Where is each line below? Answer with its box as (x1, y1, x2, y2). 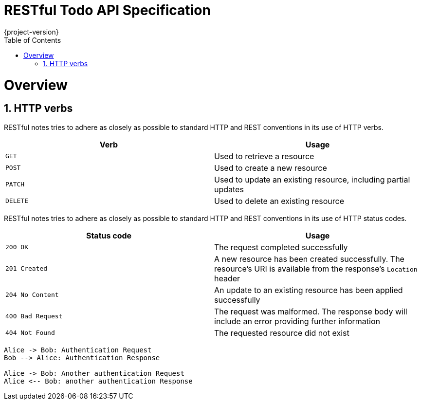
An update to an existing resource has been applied (214, 285, 403, 295)
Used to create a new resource (214, 163, 327, 173)
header (214, 273, 240, 283)
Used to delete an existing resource (214, 196, 345, 206)
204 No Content (5, 291, 59, 299)
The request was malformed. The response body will (214, 306, 407, 316)
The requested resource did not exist (214, 328, 349, 338)
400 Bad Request (5, 312, 63, 320)
